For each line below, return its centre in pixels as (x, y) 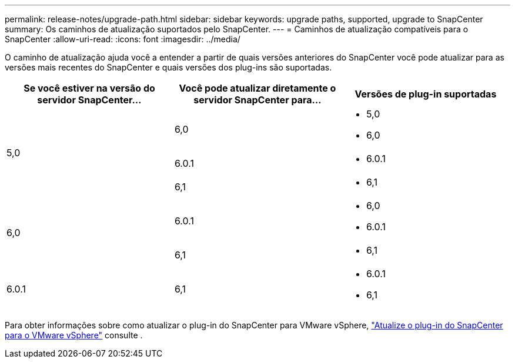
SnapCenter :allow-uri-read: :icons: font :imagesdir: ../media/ (123, 39)
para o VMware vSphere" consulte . (74, 335)
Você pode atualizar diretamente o (257, 88)
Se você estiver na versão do (89, 88)
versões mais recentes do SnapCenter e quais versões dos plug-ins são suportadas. (168, 67)
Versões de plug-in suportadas (426, 94)
